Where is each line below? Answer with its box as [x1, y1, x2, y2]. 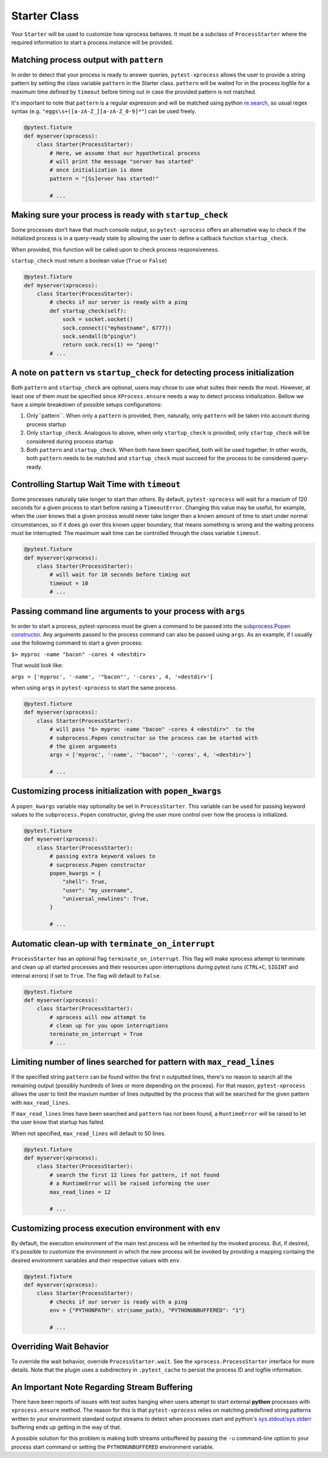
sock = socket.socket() [62, 316, 134, 323]
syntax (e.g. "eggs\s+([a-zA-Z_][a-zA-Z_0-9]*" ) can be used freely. [11, 108, 197, 115]
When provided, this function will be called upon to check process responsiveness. [11, 246, 220, 253]
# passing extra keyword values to [49, 853, 156, 860]
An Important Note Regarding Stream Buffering [11, 1382, 193, 1392]
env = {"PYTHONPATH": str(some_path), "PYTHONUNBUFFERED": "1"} [49, 1307, 245, 1314]
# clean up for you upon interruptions [49, 1022, 168, 1029]
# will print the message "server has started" [49, 158, 194, 165]
